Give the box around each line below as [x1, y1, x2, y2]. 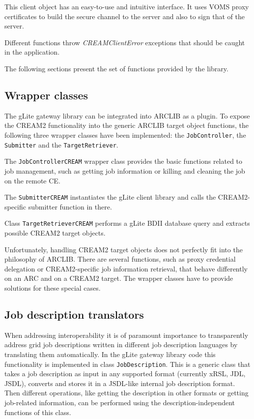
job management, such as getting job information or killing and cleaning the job [4, 165, 245, 176]
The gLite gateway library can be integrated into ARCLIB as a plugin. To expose [4, 110, 250, 120]
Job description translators [4, 306, 144, 322]
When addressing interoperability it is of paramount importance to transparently [4, 329, 249, 340]
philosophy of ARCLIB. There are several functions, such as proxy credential [4, 254, 236, 264]
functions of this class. [4, 407, 71, 417]
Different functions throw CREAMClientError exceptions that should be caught [4, 37, 245, 47]
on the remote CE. [4, 175, 60, 185]
